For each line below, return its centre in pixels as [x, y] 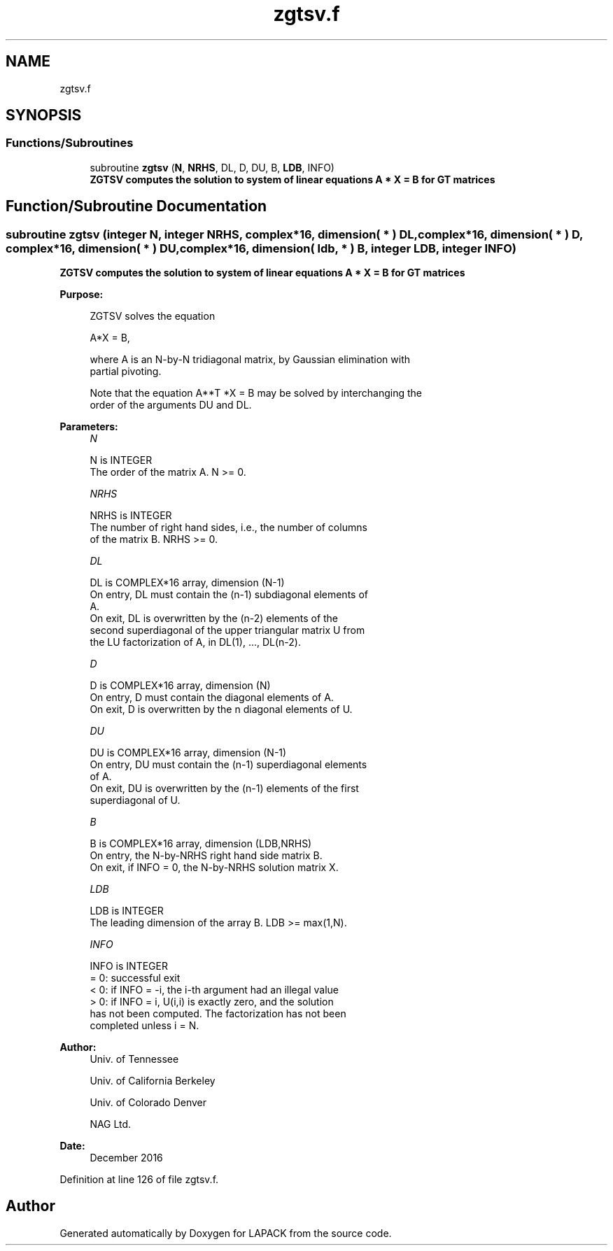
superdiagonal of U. [135, 800]
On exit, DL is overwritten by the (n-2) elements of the [214, 619]
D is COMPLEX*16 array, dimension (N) [180, 686]
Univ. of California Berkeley [153, 1081]
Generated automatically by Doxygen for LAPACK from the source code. [226, 1233]
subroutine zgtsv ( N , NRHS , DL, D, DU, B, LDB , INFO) [212, 167]
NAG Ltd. [111, 1124]
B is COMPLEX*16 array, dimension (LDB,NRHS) [201, 844]
